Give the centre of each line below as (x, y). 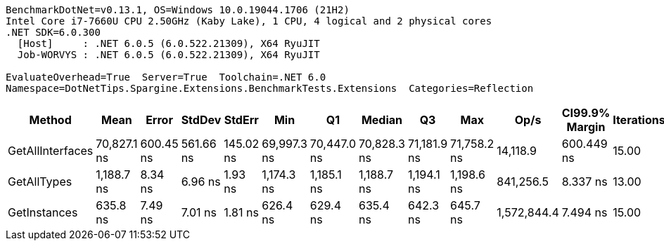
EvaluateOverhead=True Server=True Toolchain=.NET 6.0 (166, 77)
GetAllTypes (40, 182)
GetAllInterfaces (51, 151)
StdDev (201, 120)
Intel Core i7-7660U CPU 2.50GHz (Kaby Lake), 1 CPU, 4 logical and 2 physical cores (249, 21)
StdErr (241, 120)
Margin (586, 127)
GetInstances (43, 212)
